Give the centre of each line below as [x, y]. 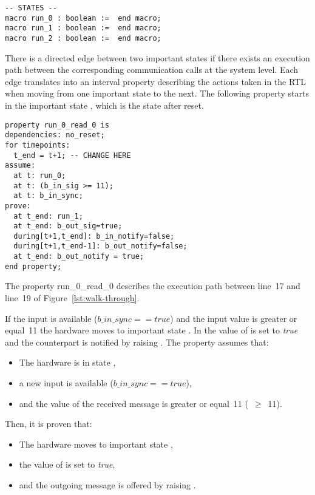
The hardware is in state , [67, 362]
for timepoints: [38, 145]
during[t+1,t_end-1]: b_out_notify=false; [100, 246]
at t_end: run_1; [48, 216]
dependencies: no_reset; [55, 135]
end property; [33, 266]
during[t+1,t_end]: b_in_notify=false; [94, 236]
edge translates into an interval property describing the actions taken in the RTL [155, 81]
